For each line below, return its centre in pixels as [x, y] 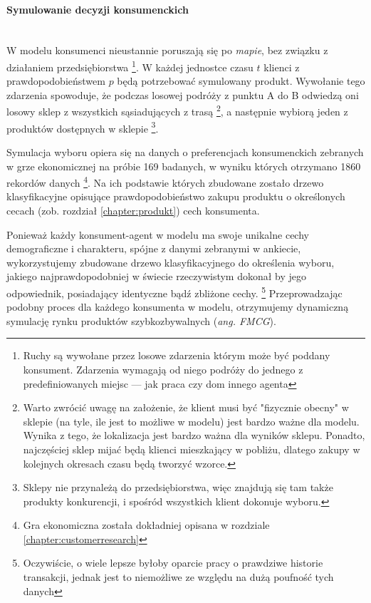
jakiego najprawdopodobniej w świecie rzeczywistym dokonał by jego [157, 276]
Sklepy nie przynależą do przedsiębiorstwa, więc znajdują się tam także [178, 487]
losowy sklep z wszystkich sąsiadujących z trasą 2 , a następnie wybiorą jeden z [177, 110]
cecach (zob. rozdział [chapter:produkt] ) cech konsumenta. [133, 210]
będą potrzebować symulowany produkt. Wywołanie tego [241, 81]
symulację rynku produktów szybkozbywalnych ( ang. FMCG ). [141, 320]
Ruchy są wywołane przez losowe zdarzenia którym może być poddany [177, 355]
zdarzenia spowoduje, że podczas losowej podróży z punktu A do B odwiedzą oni [183, 94]
